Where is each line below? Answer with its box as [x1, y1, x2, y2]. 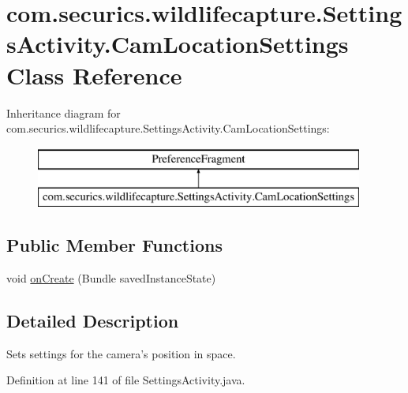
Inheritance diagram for [6, 104, 121, 121]
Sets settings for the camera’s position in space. [6, 345, 236, 361]
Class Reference [6, 58, 182, 91]
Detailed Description [6, 309, 179, 333]
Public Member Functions [6, 233, 223, 257]
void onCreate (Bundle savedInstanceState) [6, 270, 216, 286]
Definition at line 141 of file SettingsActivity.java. [6, 372, 245, 388]
